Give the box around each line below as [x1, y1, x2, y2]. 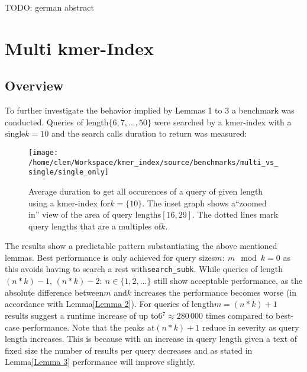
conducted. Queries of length [5, 115, 109, 128]
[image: [28, 148, 59, 157]
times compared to [205, 309, 273, 321]
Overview [5, 76, 64, 95]
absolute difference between [5, 286, 104, 298]
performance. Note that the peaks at [22, 321, 155, 333]
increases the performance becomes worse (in [134, 286, 297, 298]
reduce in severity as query [202, 321, 299, 333]
